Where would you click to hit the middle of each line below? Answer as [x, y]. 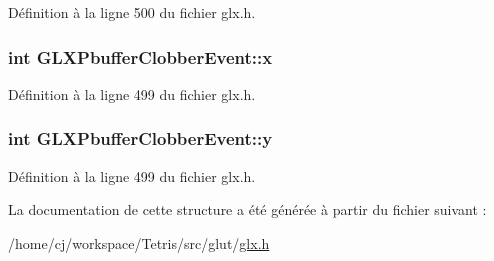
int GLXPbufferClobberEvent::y [140, 138]
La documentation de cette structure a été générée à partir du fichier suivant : [247, 209]
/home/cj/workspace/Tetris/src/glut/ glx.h [139, 242]
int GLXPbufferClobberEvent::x [140, 56]
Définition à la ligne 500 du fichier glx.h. [132, 12]
